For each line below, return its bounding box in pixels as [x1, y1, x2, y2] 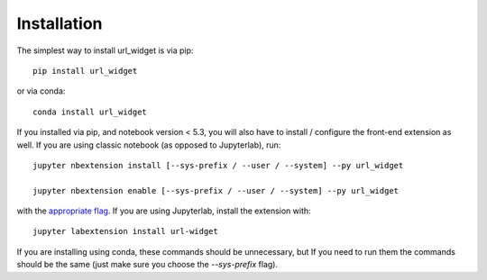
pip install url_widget [32, 66, 138, 76]
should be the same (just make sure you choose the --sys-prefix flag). [16, 259, 279, 270]
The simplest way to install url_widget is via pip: [16, 45, 194, 56]
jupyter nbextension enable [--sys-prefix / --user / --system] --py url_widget [32, 185, 400, 195]
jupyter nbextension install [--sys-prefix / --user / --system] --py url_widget [32, 160, 404, 170]
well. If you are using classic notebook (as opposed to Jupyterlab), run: [16, 140, 281, 150]
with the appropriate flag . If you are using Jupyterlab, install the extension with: [16, 205, 311, 216]
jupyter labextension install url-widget [32, 226, 218, 237]
